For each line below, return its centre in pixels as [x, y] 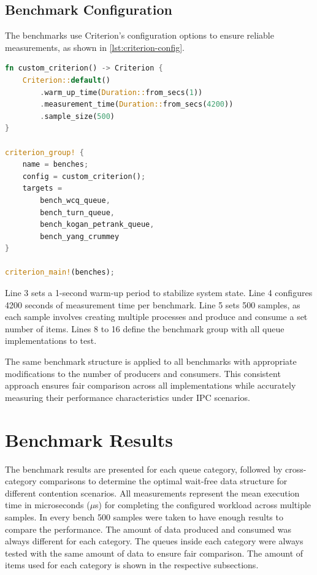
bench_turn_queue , [77, 212]
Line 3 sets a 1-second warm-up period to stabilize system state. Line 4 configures [159, 293]
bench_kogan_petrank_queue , [97, 225]
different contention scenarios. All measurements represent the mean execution [152, 493]
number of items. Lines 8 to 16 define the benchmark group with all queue [145, 328]
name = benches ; [55, 165]
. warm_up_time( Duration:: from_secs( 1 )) [121, 92]
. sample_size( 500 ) [78, 116]
